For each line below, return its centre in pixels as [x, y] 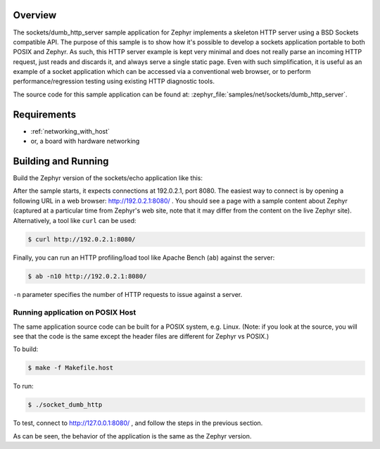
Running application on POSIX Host [75, 312]
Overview [35, 15]
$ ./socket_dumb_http [65, 405]
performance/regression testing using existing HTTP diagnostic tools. [114, 82]
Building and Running [61, 161]
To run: [24, 386]
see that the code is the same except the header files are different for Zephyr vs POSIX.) [141, 336]
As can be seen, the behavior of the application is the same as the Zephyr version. [132, 436]
